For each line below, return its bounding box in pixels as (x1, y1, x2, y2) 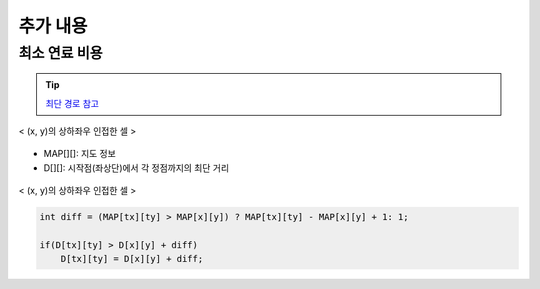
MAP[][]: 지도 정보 (43, 148, 117, 160)
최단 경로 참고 (45, 97, 100, 109)
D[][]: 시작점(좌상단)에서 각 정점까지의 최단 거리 (43, 161, 230, 174)
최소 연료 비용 (18, 44, 104, 62)
